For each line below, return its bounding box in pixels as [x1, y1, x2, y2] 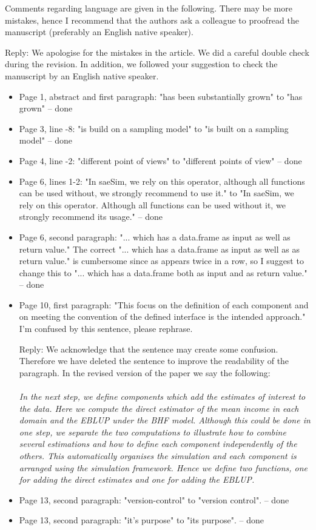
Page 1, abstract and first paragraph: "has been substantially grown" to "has [19, 90, 303, 102]
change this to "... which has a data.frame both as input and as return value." [19, 266, 308, 279]
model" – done [19, 134, 73, 147]
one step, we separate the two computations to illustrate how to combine [19, 425, 286, 438]
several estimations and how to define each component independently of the [19, 437, 297, 450]
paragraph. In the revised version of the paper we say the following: [19, 366, 271, 379]
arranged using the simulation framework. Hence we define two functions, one [19, 461, 308, 474]
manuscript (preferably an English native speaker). [5, 25, 193, 38]
